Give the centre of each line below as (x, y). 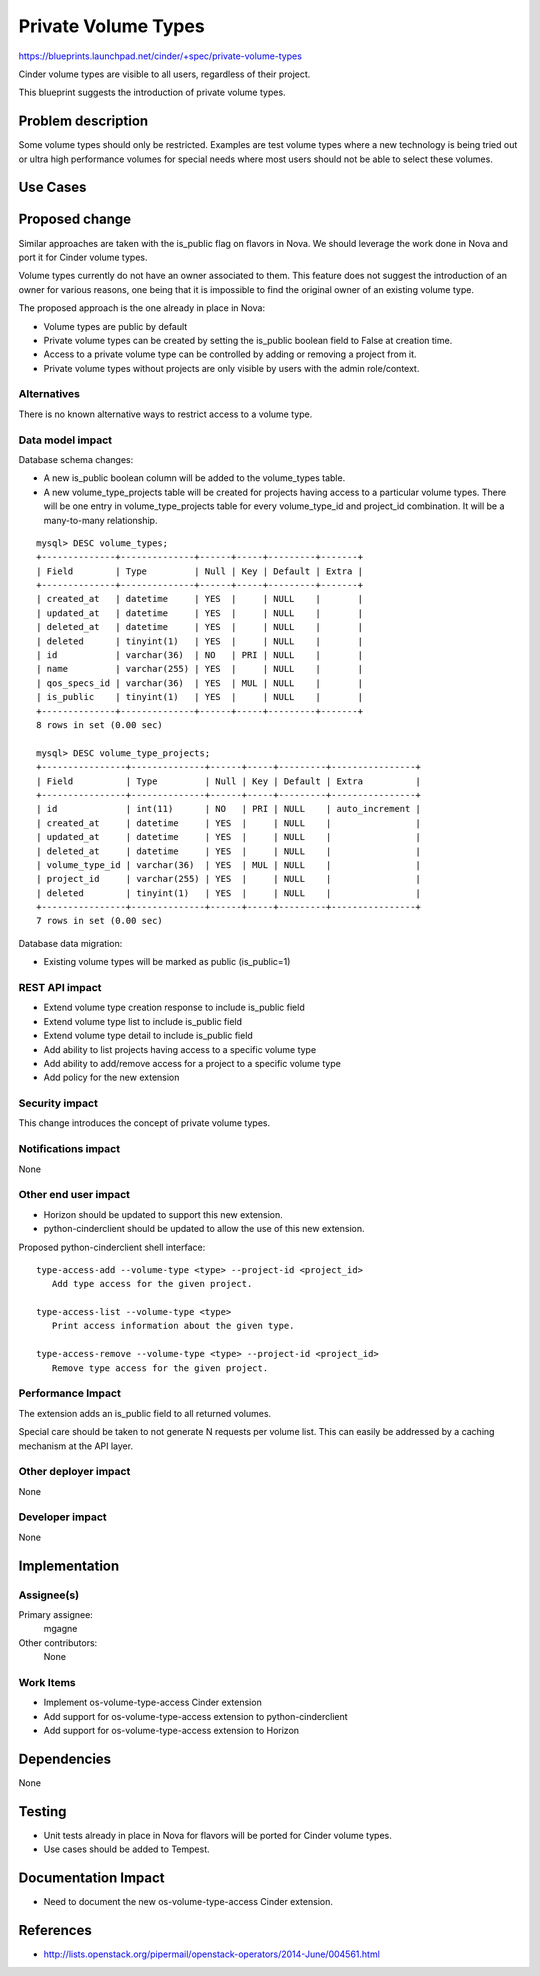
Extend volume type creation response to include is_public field (174, 1007)
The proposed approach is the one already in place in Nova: (141, 308)
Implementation (69, 1565)
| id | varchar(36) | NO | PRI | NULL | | (200, 655)
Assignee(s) (49, 1595)
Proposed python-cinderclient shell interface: (112, 1247)
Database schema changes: (76, 459)
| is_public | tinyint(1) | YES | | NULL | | (200, 697)
